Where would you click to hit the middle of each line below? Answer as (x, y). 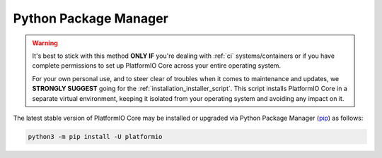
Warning (45, 43)
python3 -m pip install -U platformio (95, 136)
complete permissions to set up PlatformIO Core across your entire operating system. (157, 66)
